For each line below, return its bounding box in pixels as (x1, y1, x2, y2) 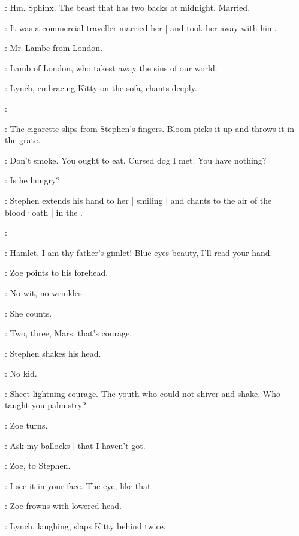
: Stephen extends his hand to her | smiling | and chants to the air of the (5, 194, 272, 206)
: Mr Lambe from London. (5, 41, 103, 54)
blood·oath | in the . (5, 206, 83, 218)
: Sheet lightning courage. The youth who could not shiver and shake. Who (5, 387, 280, 399)
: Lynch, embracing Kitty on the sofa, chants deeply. (5, 82, 197, 94)
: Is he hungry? (5, 174, 60, 186)
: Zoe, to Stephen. (5, 459, 71, 472)
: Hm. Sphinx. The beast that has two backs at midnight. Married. (5, 1, 250, 13)
